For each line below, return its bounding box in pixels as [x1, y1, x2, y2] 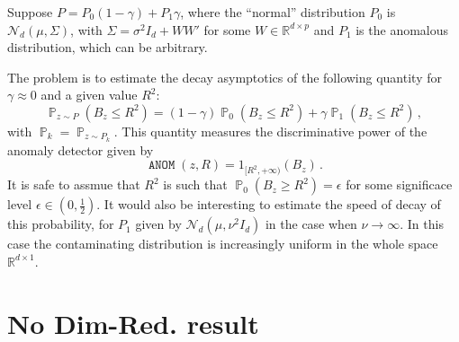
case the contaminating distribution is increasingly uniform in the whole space [7, 234, 438, 253]
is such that [163, 175, 228, 194]
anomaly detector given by [7, 140, 154, 159]
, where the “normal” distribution [180, 3, 365, 21]
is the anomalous [355, 20, 449, 39]
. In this [400, 215, 444, 233]
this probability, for [7, 215, 114, 233]
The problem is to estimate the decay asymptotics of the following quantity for [7, 67, 442, 86]
